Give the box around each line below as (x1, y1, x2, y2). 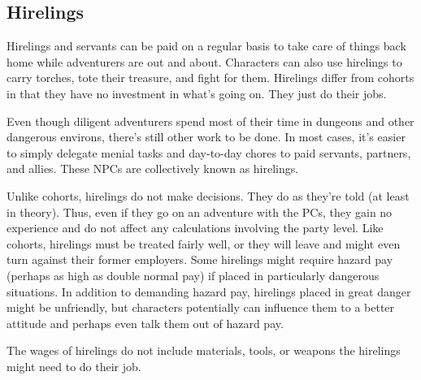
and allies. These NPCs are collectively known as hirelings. (7, 160, 299, 177)
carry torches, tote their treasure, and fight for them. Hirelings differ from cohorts (7, 69, 414, 86)
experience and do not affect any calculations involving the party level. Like (7, 219, 384, 236)
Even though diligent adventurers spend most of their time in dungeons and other (7, 112, 414, 129)
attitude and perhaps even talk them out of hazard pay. (7, 314, 284, 331)
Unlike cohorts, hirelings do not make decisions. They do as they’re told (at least (7, 187, 410, 204)
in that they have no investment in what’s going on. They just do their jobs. (7, 84, 387, 101)
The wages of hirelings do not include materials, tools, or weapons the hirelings (7, 342, 401, 359)
